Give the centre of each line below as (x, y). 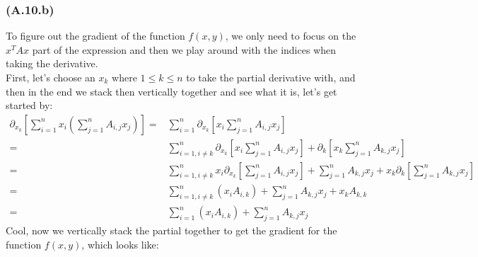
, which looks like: (120, 244)
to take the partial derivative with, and (271, 77)
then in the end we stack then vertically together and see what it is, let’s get (171, 91)
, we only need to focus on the (291, 36)
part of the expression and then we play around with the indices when (184, 49)
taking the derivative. (52, 63)
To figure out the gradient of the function (95, 36)
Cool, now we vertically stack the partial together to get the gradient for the (171, 230)
